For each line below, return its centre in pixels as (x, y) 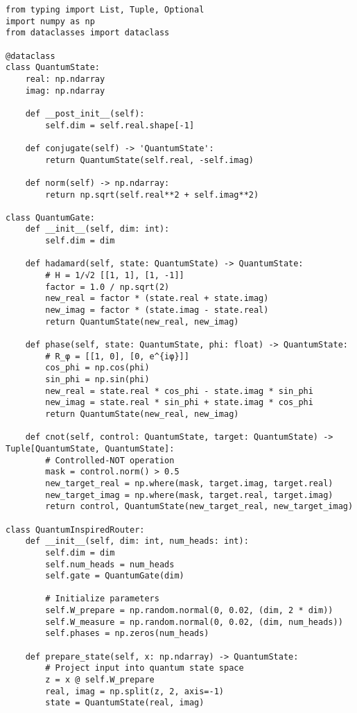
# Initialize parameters (102, 599)
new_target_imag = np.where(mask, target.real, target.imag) (189, 495)
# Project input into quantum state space (145, 668)
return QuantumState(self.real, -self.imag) (149, 160)
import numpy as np (50, 21)
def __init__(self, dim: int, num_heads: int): (137, 541)
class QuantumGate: (50, 217)
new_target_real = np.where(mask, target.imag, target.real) (189, 483)
